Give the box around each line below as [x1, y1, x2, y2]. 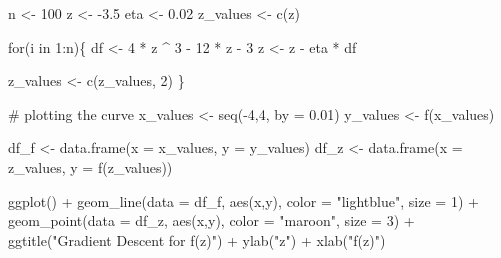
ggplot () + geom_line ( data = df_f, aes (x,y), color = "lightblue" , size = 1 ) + [8, 190, 479, 211]
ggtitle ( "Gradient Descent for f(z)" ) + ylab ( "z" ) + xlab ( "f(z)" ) [8, 229, 386, 250]
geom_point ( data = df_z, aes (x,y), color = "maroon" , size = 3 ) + [8, 210, 415, 231]
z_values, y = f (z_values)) [8, 156, 173, 177]
